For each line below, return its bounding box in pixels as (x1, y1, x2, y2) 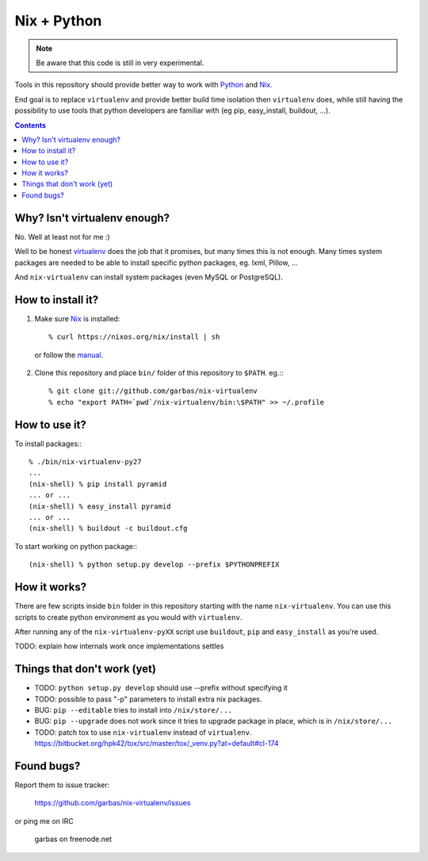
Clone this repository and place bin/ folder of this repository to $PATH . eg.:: (34, 368, 284, 377)
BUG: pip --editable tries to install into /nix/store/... (34, 705, 233, 714)
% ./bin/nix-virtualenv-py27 (29, 457, 142, 467)
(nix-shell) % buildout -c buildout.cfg (29, 524, 188, 533)
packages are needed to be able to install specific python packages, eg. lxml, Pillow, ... (14, 258, 298, 267)
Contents (14, 120, 47, 130)
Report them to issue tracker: (14, 780, 110, 790)
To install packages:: (14, 439, 82, 448)
